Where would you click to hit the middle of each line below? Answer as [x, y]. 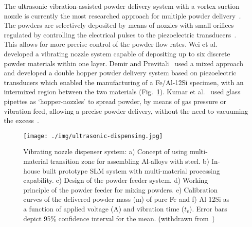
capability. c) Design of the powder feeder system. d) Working [116, 180]
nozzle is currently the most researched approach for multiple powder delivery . [123, 15]
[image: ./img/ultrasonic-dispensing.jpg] [93, 136]
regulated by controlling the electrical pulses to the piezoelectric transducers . [120, 34]
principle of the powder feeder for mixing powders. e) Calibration [121, 189]
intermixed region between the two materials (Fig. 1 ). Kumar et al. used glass [122, 92]
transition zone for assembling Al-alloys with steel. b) [130, 161]
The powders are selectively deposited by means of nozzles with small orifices [119, 25]
